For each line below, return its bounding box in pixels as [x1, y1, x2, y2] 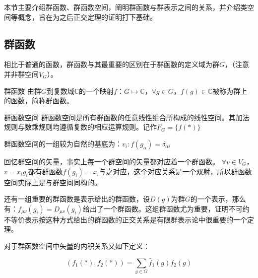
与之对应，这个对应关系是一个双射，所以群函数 [99, 166, 252, 176]
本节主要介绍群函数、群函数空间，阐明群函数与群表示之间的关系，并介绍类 [4, 2, 247, 12]
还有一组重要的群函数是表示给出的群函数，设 [4, 194, 150, 204]
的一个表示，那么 [190, 194, 246, 204]
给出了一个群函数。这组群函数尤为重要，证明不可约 [82, 203, 250, 213]
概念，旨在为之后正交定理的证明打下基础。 [17, 11, 157, 22]
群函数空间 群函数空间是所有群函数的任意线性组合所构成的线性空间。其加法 [4, 112, 250, 122]
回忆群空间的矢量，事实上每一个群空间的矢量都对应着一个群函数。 [4, 156, 219, 166]
